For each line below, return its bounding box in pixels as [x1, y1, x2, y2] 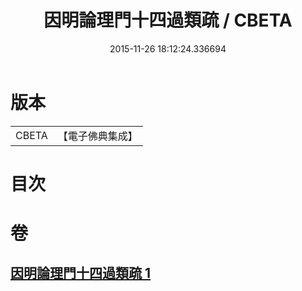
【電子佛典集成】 [57, 129, 138, 143]
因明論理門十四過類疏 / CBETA [43, 9, 293, 32]
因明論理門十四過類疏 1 [10, 265, 152, 282]
